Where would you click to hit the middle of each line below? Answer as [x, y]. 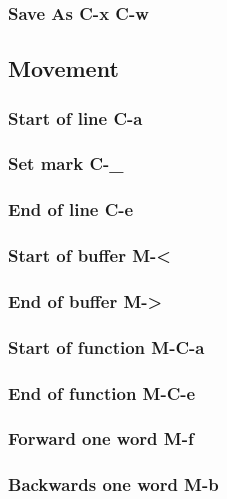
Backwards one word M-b [113, 484]
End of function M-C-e [102, 392]
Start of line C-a [75, 117]
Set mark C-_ [66, 163]
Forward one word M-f [101, 438]
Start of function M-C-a [106, 346]
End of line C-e [71, 209]
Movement [63, 68]
